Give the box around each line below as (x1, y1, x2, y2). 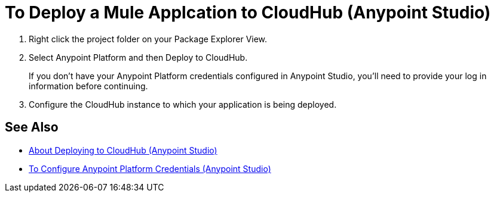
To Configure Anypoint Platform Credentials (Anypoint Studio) (29, 163, 271, 174)
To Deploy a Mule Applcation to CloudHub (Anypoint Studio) (5, 2, 491, 23)
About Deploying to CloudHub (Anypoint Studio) (29, 145, 217, 155)
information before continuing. (29, 80, 148, 91)
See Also (5, 120, 59, 135)
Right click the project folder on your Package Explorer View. (29, 33, 268, 44)
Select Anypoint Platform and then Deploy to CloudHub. (29, 52, 248, 62)
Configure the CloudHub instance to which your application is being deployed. (29, 99, 337, 110)
